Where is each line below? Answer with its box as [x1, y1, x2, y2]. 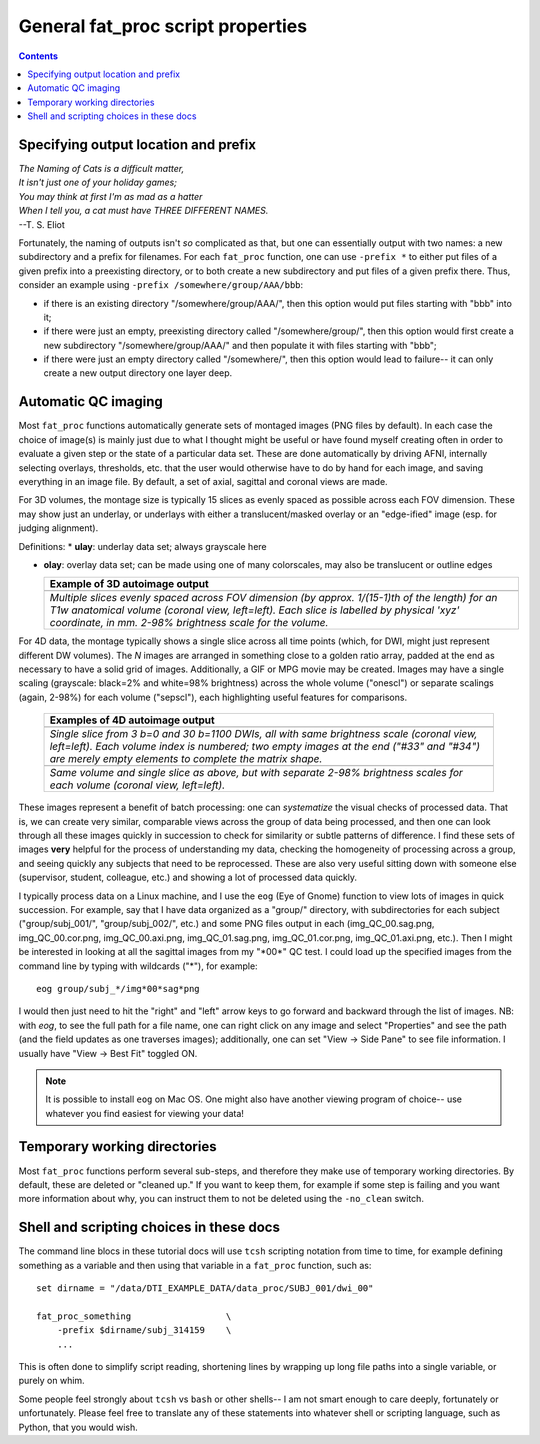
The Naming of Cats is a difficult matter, [18, 163, 185, 175]
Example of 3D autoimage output [49, 577, 209, 591]
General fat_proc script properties [18, 15, 308, 37]
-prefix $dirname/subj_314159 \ [56, 1325, 232, 1336]
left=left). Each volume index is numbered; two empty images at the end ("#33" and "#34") [49, 740, 480, 754]
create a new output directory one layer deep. [43, 367, 233, 379]
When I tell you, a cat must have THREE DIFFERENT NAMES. [18, 205, 269, 217]
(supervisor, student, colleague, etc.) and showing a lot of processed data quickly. [18, 871, 358, 884]
